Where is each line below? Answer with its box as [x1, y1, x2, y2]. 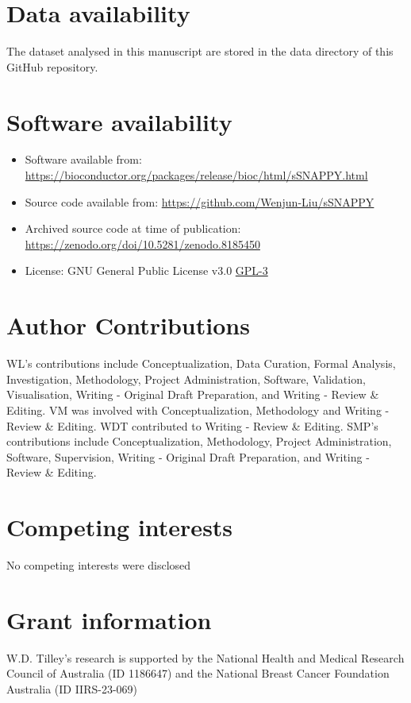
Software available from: [25, 151, 142, 168]
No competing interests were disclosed [6, 557, 191, 573]
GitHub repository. [6, 58, 98, 75]
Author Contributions [6, 309, 250, 342]
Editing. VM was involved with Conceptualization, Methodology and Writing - [6, 401, 390, 418]
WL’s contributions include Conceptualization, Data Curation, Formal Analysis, [6, 355, 396, 372]
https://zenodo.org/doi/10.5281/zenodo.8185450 [25, 235, 260, 252]
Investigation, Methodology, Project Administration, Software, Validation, [6, 370, 366, 387]
